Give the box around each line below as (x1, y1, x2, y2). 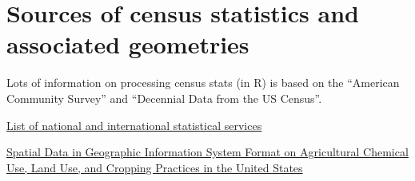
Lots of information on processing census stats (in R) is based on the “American (6, 74, 400, 91)
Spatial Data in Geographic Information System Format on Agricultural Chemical (6, 144, 409, 160)
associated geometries (6, 28, 249, 61)
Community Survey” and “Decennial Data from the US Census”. (6, 89, 322, 106)
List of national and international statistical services (6, 116, 262, 133)
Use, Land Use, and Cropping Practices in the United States (6, 159, 303, 175)
